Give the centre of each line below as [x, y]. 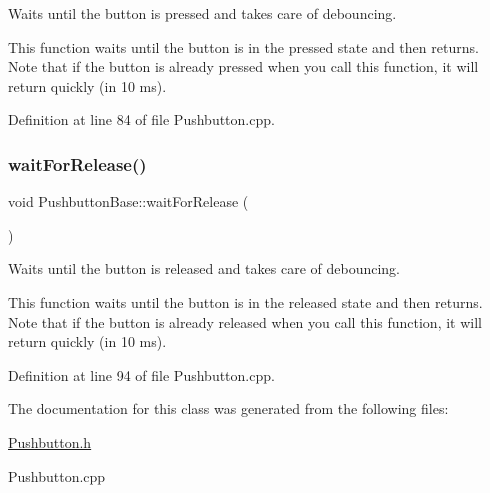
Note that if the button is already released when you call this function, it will [245, 321]
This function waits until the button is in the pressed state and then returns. [243, 46]
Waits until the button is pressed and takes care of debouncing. [202, 13]
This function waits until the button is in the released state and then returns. [245, 301]
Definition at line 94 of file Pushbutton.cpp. [141, 374]
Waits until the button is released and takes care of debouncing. [204, 268]
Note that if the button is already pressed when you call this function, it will [243, 66]
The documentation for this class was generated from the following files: [228, 408]
